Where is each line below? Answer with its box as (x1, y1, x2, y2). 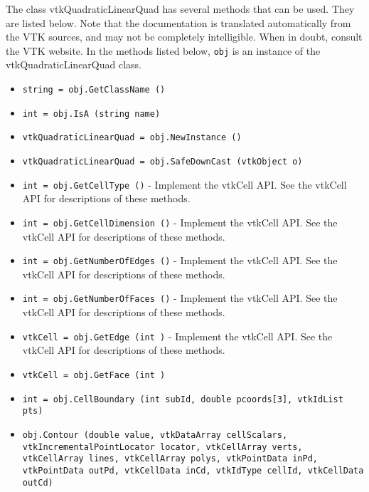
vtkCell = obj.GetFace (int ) (22, 370, 166, 380)
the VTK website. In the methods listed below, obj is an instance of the (6, 43, 321, 58)
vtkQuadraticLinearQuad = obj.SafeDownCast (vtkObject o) (22, 157, 303, 167)
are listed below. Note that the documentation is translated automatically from (6, 15, 351, 30)
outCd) (22, 477, 53, 488)
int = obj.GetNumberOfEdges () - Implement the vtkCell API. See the (22, 253, 338, 268)
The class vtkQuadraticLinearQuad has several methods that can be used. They (6, 1, 355, 16)
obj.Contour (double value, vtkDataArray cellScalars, (22, 429, 288, 440)
